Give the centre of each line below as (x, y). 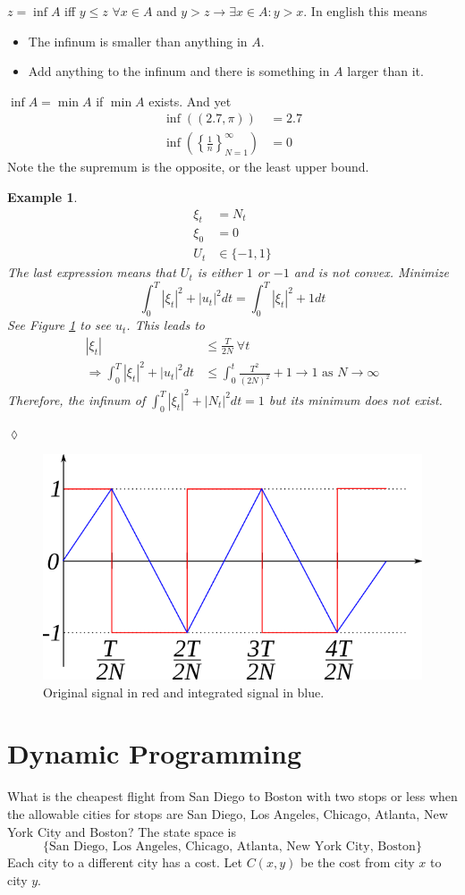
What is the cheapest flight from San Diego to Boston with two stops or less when (232, 796)
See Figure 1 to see (59, 325)
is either (220, 272)
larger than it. (385, 71)
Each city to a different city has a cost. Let (125, 862)
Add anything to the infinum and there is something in (179, 71)
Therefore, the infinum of (76, 399)
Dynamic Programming (155, 753)
